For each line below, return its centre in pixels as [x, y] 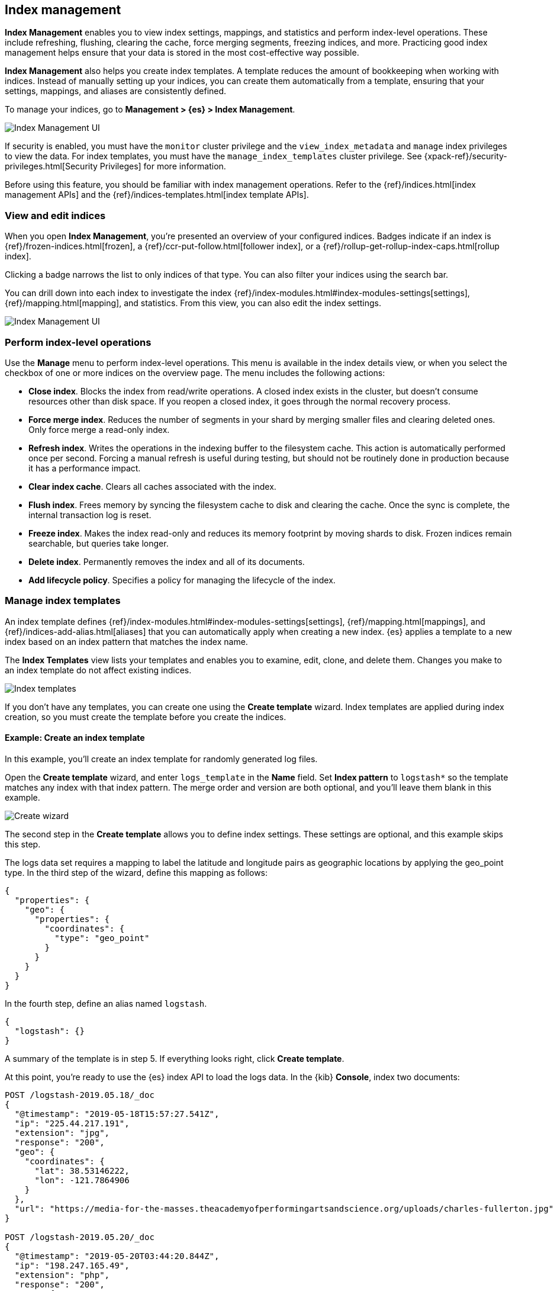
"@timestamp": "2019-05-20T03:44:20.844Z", [117, 1256]
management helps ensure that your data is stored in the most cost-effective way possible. [182, 53]
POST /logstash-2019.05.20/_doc [80, 1237]
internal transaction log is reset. [90, 515]
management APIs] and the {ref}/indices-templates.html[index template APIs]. [157, 195]
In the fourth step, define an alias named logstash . [106, 1003]
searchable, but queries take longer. [99, 543]
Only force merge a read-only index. [99, 429]
